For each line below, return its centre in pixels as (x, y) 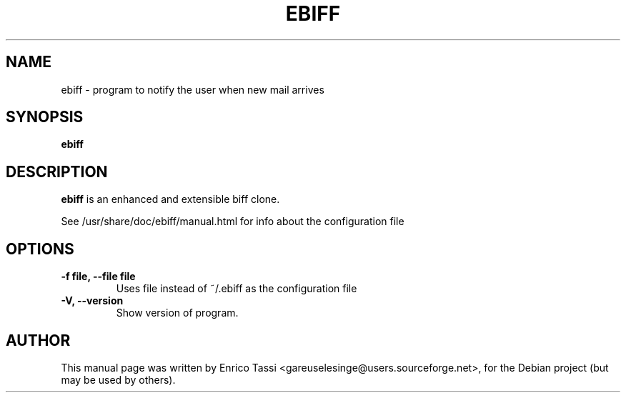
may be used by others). (118, 379)
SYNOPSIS (45, 117)
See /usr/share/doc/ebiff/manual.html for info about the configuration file (233, 222)
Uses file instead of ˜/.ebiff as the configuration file (237, 289)
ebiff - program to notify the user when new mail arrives (193, 89)
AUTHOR (38, 340)
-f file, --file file (98, 277)
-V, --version (92, 301)
